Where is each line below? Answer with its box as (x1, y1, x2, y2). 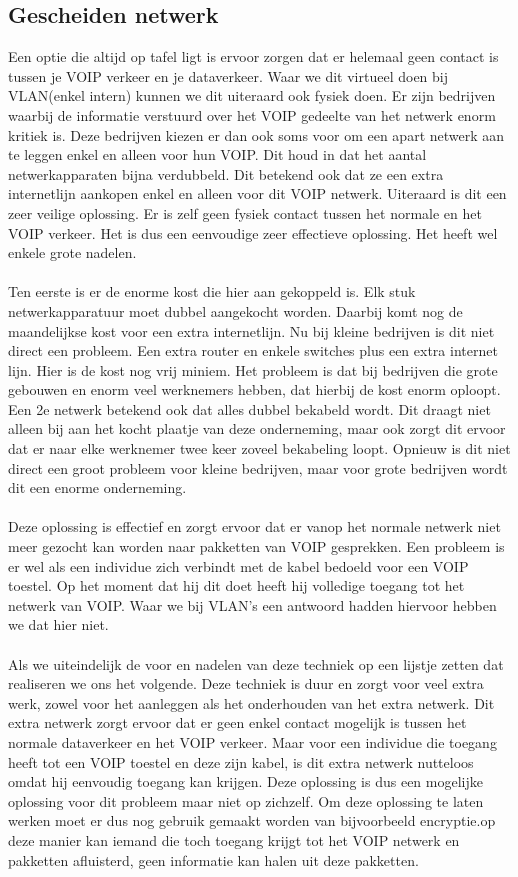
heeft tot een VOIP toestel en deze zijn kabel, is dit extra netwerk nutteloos (8, 751, 474, 772)
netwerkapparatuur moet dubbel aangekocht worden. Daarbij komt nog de (8, 300, 463, 321)
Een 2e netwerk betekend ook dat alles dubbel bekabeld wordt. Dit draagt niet (8, 398, 491, 419)
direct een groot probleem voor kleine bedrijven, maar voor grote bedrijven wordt (8, 457, 508, 478)
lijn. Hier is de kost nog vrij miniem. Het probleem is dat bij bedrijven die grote (8, 359, 498, 380)
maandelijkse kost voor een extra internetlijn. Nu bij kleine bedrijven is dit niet (8, 320, 495, 341)
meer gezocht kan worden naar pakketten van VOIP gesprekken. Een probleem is (8, 536, 505, 557)
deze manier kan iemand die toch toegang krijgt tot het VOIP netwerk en (8, 829, 460, 850)
